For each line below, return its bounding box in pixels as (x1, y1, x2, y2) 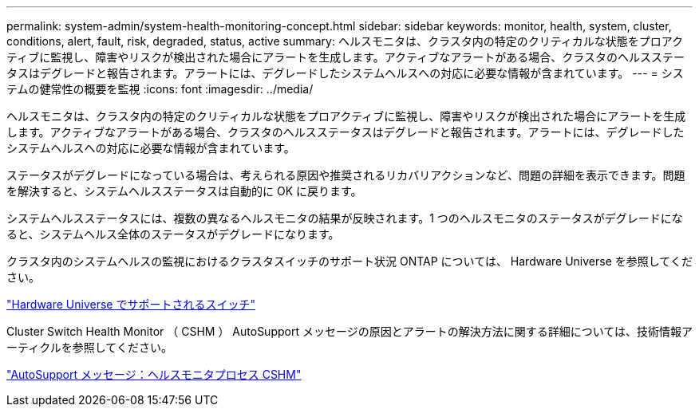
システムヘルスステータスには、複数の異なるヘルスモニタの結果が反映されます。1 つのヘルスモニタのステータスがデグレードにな (6, 211, 683, 225)
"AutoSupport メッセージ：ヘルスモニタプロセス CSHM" (6, 368, 302, 381)
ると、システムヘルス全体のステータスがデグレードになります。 (6, 227, 340, 241)
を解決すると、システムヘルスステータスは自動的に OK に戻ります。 (6, 184, 362, 198)
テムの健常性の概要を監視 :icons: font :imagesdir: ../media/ (6, 82, 314, 96)
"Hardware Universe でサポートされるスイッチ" (6, 297, 255, 311)
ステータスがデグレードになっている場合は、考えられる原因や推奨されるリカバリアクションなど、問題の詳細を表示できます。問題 (6, 168, 685, 182)
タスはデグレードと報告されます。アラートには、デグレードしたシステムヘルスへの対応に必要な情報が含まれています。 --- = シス (6, 66, 684, 80)
